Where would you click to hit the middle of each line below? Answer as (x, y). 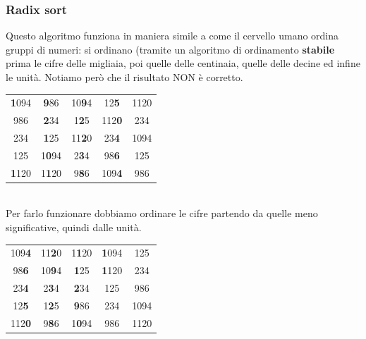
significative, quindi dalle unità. (74, 227)
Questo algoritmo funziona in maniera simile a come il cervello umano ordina (172, 36)
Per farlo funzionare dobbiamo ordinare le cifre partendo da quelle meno (162, 213)
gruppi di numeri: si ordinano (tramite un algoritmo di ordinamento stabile (170, 49)
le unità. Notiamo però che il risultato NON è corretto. (124, 77)
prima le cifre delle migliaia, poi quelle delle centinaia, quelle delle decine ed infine (183, 63)
